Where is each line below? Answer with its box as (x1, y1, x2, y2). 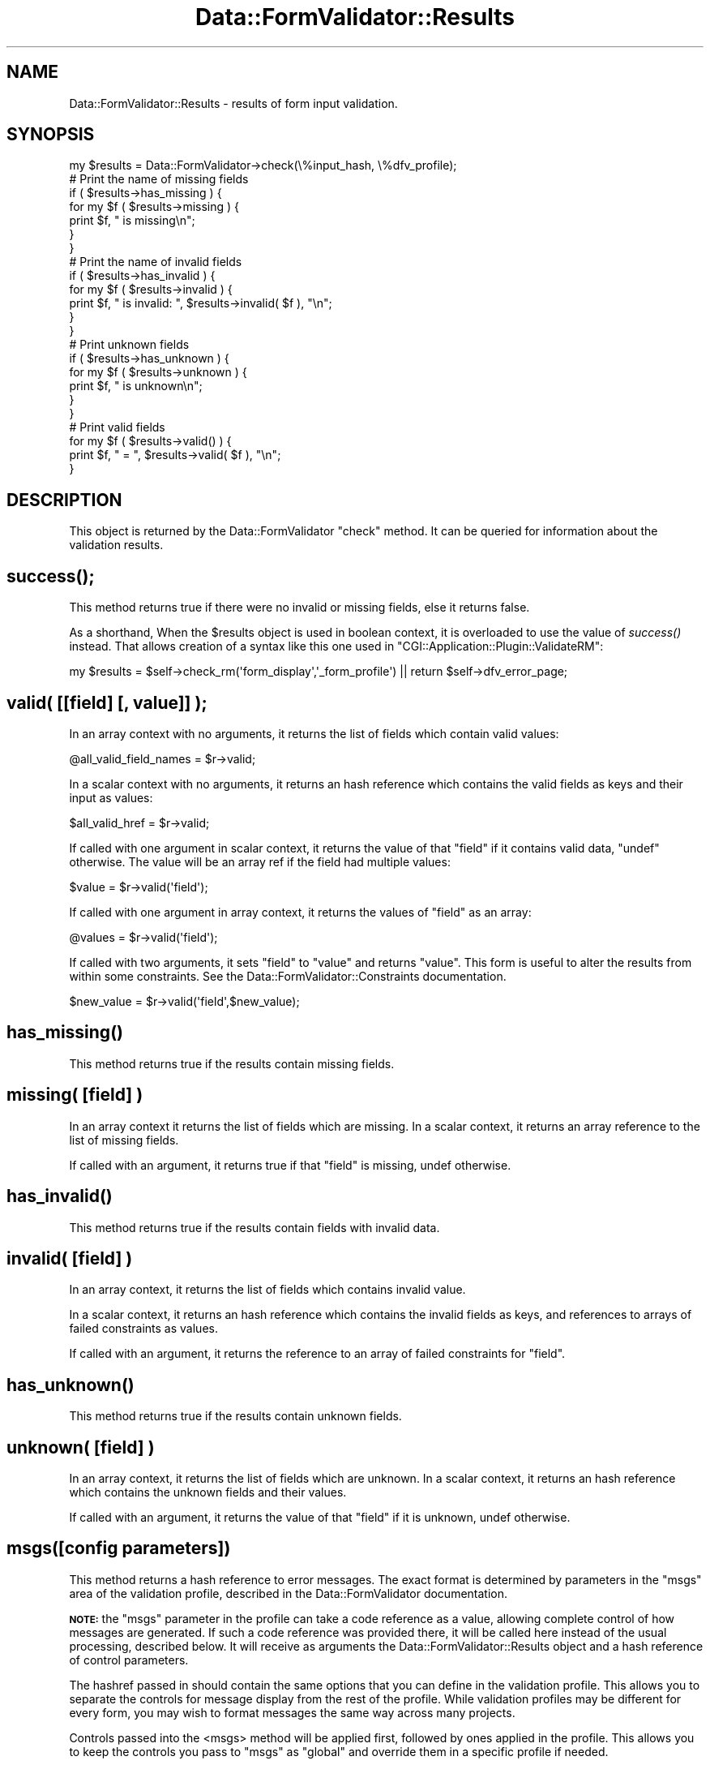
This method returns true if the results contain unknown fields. (69, 1409, 402, 1424)
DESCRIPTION (6, 489, 122, 510)
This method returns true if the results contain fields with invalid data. (69, 1220, 440, 1235)
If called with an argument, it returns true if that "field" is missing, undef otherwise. (69, 1157, 511, 1172)
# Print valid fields (69, 420, 165, 435)
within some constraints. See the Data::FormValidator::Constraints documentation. (69, 968, 507, 983)
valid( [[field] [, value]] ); (6, 692, 207, 713)
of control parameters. (69, 1652, 189, 1667)
